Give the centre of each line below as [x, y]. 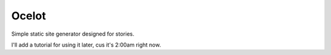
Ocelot [29, 16]
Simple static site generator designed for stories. [73, 34]
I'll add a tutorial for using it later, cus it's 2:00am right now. [86, 45]
